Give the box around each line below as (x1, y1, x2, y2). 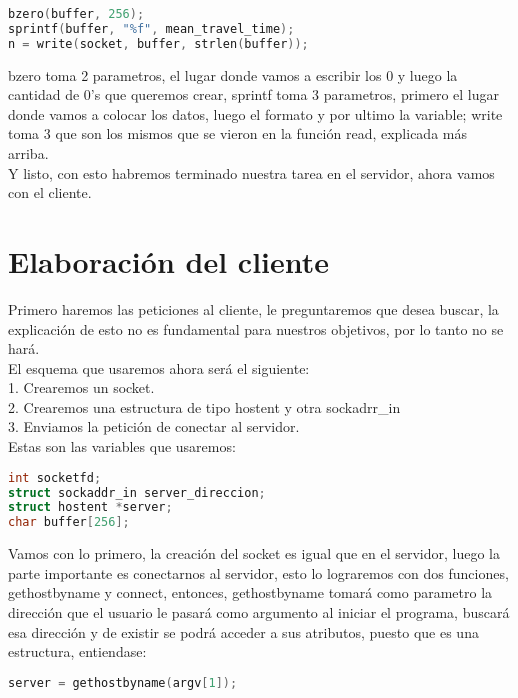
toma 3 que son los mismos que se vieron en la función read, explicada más (8, 123, 467, 144)
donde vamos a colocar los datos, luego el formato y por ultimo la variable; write (8, 103, 503, 124)
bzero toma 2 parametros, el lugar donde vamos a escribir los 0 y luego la (8, 64, 458, 85)
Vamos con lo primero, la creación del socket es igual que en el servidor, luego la (8, 543, 500, 564)
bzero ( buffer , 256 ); (8, 7, 145, 21)
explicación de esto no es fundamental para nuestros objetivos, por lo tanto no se (8, 318, 504, 339)
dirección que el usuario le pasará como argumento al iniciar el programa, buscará (8, 601, 510, 622)
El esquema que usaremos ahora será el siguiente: (8, 357, 310, 378)
